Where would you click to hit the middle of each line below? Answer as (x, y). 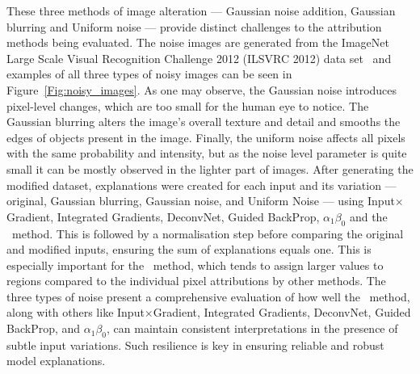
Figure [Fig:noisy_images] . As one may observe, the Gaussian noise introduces (202, 89)
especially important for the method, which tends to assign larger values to (195, 265)
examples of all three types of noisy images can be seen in (149, 74)
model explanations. (56, 361)
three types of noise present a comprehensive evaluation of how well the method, (208, 296)
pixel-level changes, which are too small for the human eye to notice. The (188, 105)
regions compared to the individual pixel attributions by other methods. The (196, 281)
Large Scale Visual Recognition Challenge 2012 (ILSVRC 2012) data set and (199, 58)
